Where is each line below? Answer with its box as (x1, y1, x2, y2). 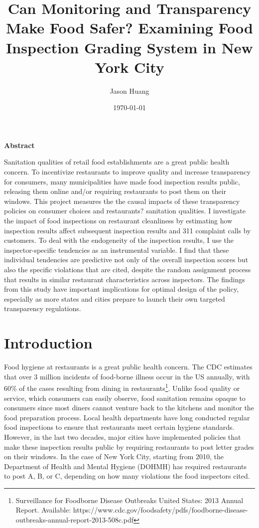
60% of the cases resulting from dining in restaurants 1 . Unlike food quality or (4, 381, 240, 393)
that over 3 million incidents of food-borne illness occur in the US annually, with (4, 371, 250, 381)
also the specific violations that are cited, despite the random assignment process (4, 264, 251, 274)
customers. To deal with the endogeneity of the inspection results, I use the (4, 235, 234, 245)
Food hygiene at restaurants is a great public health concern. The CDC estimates (4, 361, 253, 372)
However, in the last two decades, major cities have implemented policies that (4, 431, 241, 442)
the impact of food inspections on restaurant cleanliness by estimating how (4, 215, 233, 226)
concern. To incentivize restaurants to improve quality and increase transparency (4, 167, 251, 177)
